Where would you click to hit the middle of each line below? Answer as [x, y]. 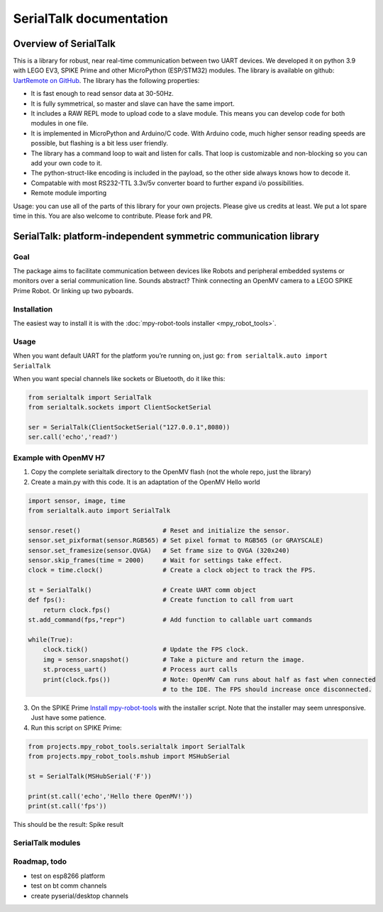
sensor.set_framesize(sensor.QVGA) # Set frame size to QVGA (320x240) [159, 550]
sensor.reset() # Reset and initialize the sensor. [159, 530]
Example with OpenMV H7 [59, 458]
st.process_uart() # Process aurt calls [140, 670]
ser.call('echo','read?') [73, 437]
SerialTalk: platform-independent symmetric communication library [166, 236]
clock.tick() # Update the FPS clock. [146, 650]
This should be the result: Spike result [68, 825]
